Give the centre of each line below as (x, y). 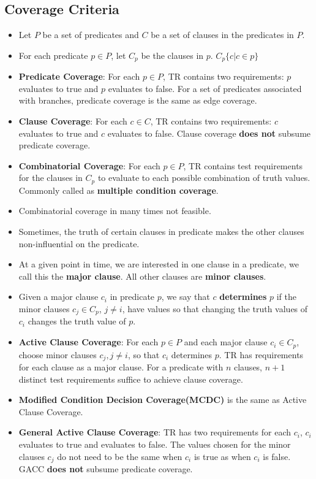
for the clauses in (51, 178)
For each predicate (53, 55)
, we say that (186, 297)
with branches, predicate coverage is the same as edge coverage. (138, 100)
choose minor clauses (58, 354)
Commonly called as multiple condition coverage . (118, 190)
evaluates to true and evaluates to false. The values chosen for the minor (155, 444)
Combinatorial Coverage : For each (89, 165)
